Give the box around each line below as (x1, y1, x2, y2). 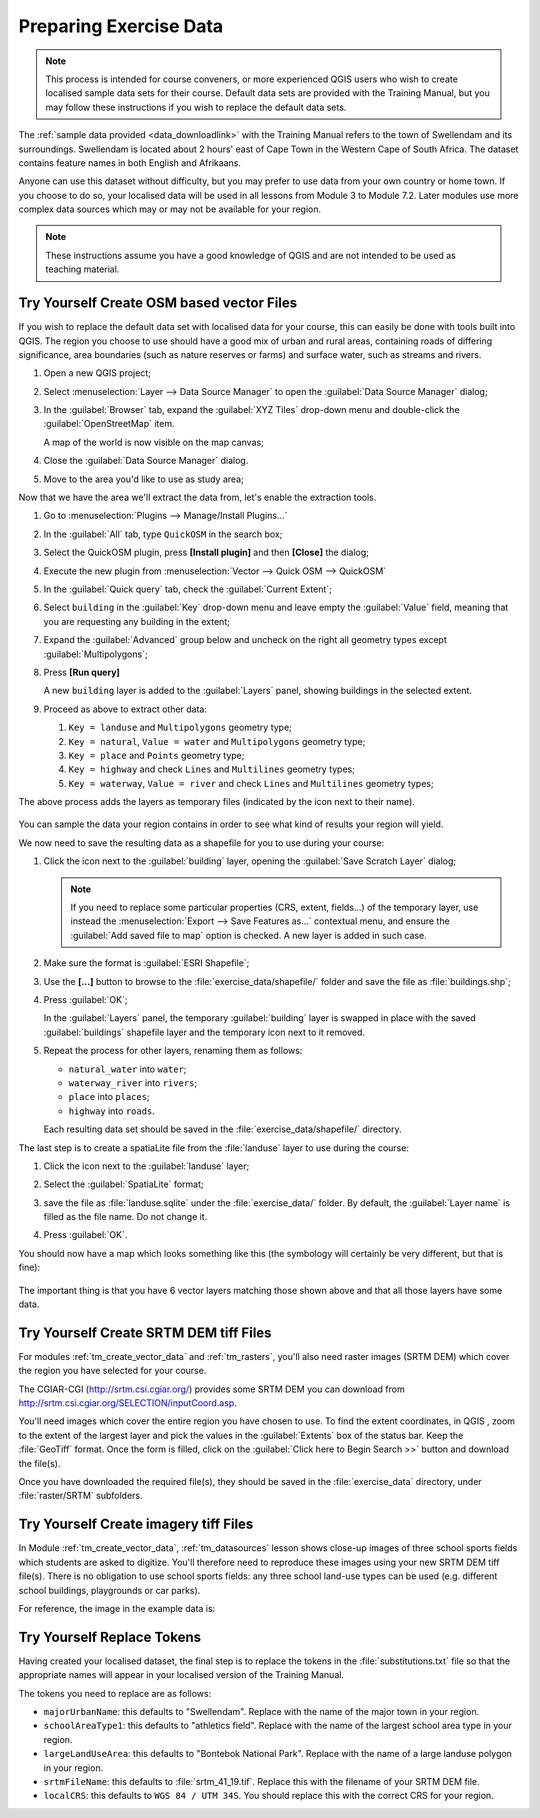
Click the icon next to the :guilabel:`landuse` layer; (43, 1160, 250, 1172)
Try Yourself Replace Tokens (18, 1628, 202, 1645)
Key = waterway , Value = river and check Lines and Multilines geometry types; (68, 777, 434, 789)
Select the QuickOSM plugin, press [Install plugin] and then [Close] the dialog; (43, 546, 370, 559)
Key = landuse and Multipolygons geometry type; (68, 721, 292, 734)
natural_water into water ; (68, 1063, 187, 1075)
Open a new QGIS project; (43, 367, 152, 379)
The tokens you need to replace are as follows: (18, 1687, 212, 1699)
